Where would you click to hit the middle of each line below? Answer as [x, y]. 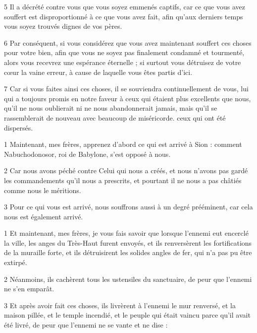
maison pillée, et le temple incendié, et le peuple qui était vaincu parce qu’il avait [127, 315]
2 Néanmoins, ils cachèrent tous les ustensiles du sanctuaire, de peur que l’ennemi [128, 279]
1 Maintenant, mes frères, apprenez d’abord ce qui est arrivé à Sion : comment [123, 144]
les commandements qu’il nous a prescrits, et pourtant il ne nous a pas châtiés [123, 180]
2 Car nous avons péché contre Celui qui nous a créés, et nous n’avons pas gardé [126, 170]
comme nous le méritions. [43, 190]
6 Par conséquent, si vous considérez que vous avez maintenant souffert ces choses [128, 42]
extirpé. [16, 262]
